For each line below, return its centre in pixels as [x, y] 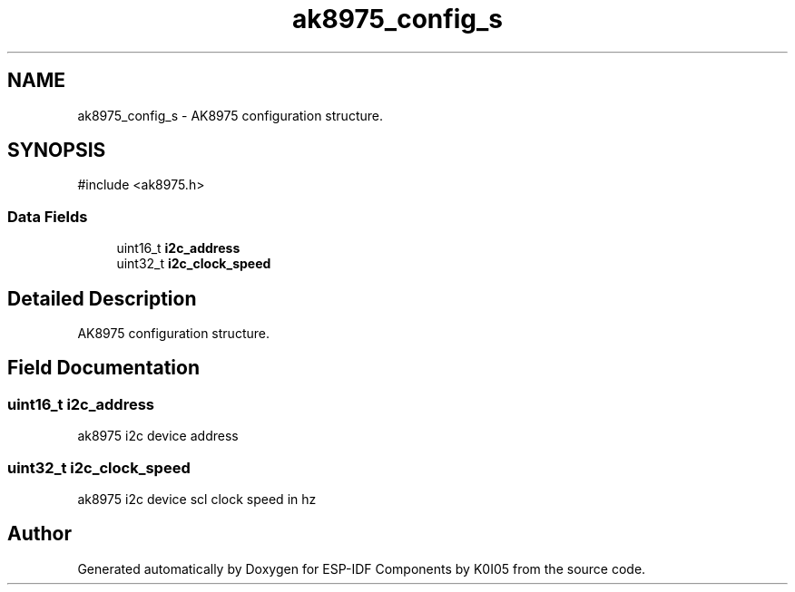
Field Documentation [103, 368]
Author [39, 534]
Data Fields [48, 216]
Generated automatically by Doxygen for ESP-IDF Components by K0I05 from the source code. [362, 568]
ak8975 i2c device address [158, 436]
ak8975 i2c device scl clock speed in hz [197, 499]
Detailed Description [102, 298]
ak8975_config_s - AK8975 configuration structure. [230, 115]
